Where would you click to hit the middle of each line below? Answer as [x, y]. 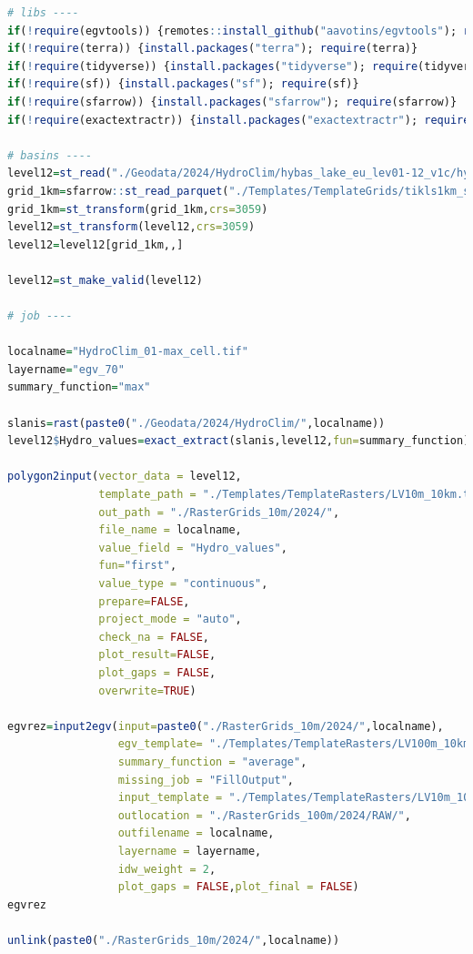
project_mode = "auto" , [170, 619]
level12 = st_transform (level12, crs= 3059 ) [131, 227]
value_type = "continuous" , [183, 584]
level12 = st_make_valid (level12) [105, 280]
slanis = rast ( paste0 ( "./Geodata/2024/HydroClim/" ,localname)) [196, 423]
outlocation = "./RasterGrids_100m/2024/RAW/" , [264, 815]
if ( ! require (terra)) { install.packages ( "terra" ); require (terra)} [213, 49]
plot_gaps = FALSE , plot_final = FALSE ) [238, 887]
